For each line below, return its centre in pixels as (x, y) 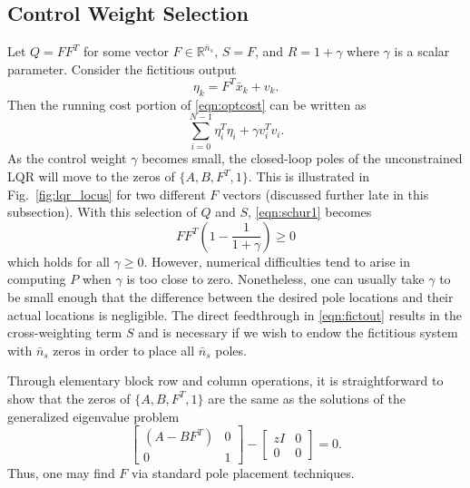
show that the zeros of (69, 398)
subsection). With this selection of (102, 212)
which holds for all (59, 261)
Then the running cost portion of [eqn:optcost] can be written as (187, 104)
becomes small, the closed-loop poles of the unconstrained (302, 158)
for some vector (126, 51)
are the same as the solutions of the (307, 398)
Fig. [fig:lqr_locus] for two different (107, 194)
